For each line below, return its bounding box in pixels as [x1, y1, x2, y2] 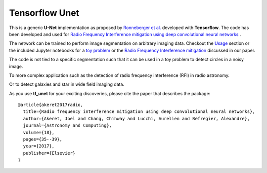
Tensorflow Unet [9, 7, 80, 18]
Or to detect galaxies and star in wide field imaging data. [9, 81, 125, 87]
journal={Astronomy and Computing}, [23, 123, 112, 128]
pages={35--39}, [23, 137, 63, 142]
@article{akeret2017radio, [18, 102, 84, 108]
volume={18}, [23, 130, 55, 135]
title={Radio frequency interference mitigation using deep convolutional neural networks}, [23, 109, 256, 114]
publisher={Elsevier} [23, 150, 76, 156]
